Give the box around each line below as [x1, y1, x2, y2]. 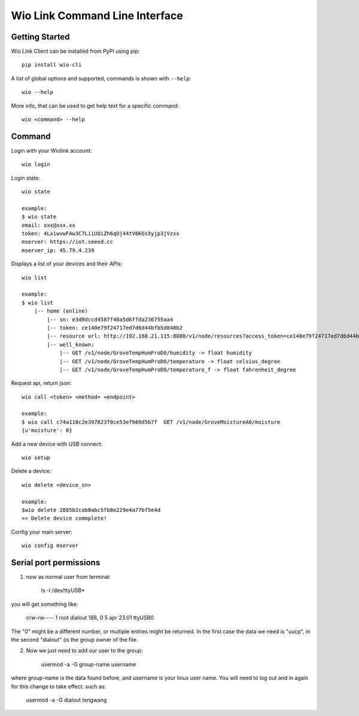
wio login [22, 161, 50, 168]
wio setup [22, 454, 50, 461]
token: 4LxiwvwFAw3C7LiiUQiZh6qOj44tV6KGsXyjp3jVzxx [22, 230, 180, 237]
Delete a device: [11, 468, 51, 475]
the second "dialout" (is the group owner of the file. [11, 636, 138, 644]
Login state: [11, 174, 41, 181]
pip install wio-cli [22, 62, 82, 68]
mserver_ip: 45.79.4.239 [22, 247, 95, 254]
